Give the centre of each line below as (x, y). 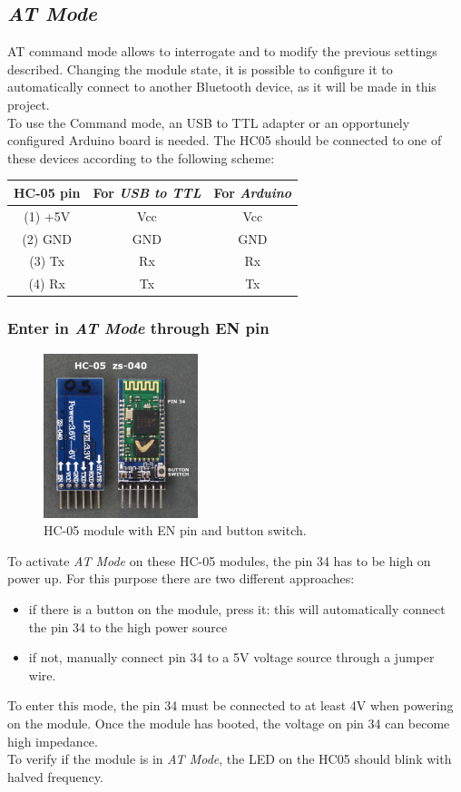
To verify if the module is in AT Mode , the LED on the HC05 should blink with (230, 759)
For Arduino (253, 192)
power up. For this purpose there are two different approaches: (181, 578)
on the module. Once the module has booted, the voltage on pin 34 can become (229, 723)
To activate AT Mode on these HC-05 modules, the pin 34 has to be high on (219, 560)
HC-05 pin (47, 192)
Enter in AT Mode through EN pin (138, 328)
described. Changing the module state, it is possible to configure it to (200, 68)
